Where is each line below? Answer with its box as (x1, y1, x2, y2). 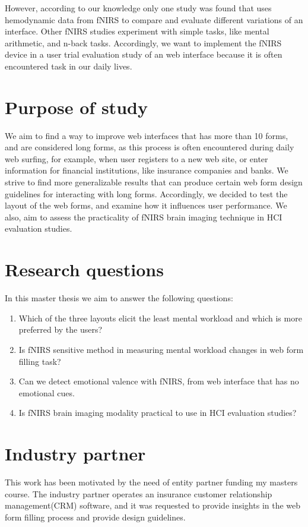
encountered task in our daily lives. (5, 59, 132, 72)
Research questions (5, 257, 164, 282)
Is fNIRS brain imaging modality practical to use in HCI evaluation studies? (18, 406, 297, 419)
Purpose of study (5, 94, 148, 119)
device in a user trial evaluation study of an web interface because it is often (5, 48, 282, 61)
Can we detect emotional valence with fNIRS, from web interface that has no (18, 375, 299, 387)
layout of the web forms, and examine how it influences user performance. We (5, 199, 287, 212)
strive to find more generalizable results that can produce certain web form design (5, 176, 303, 188)
